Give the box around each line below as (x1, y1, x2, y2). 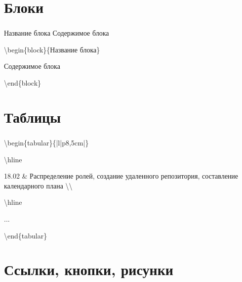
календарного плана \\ (4, 180, 73, 190)
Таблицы (4, 106, 61, 127)
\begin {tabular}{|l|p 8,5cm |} (4, 137, 89, 147)
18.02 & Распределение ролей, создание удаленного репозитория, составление (4, 171, 239, 181)
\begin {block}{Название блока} (4, 44, 100, 54)
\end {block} (4, 78, 41, 88)
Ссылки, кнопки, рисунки (4, 259, 173, 280)
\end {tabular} (4, 230, 47, 240)
